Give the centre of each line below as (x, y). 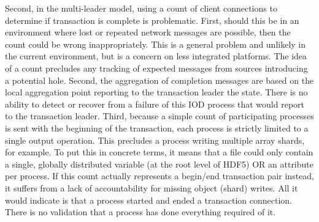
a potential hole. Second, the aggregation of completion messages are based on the (159, 80)
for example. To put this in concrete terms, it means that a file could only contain (159, 152)
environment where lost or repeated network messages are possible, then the (148, 32)
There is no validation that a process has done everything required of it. (140, 212)
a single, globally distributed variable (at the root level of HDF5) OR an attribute (159, 164)
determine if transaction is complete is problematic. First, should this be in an (152, 20)
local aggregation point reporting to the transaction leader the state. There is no (156, 92)
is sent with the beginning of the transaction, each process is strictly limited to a (157, 128)
